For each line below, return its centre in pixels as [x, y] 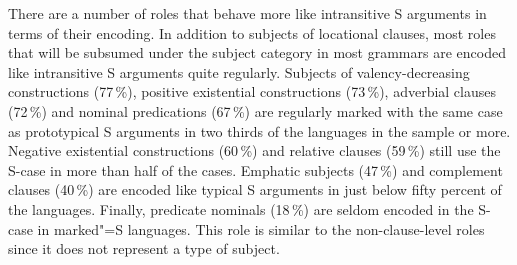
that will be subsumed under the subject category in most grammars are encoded [257, 52]
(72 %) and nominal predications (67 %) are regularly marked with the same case [255, 110]
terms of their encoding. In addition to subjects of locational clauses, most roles [252, 32]
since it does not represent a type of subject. [144, 248]
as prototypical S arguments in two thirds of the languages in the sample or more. [259, 130]
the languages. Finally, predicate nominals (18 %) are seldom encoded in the [241, 208]
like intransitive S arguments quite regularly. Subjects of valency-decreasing [239, 71]
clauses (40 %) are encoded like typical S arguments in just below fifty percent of [255, 189]
